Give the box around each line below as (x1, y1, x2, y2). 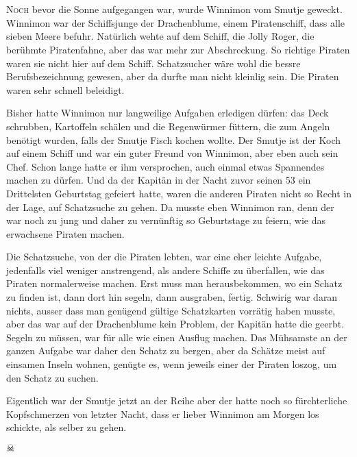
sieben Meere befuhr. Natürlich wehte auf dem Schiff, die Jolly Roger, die (6, 29, 315, 43)
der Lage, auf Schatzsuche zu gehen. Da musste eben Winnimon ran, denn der (6, 199, 334, 214)
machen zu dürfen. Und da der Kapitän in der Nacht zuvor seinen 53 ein (6, 173, 311, 187)
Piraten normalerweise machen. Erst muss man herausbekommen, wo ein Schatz (6, 276, 343, 291)
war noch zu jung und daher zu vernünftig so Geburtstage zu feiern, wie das (6, 213, 326, 227)
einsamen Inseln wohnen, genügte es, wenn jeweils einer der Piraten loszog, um (6, 357, 337, 371)
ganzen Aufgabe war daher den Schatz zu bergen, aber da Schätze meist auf (6, 343, 325, 358)
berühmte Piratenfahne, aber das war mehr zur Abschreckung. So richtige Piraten (6, 42, 350, 56)
